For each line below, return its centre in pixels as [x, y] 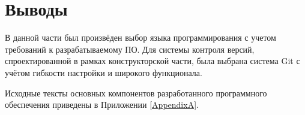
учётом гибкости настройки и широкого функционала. [104, 72]
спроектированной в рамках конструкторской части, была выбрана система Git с [152, 61]
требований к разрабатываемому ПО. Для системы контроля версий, [130, 49]
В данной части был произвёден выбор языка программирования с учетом [140, 37]
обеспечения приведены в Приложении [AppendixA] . [102, 105]
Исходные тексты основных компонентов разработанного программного [136, 93]
